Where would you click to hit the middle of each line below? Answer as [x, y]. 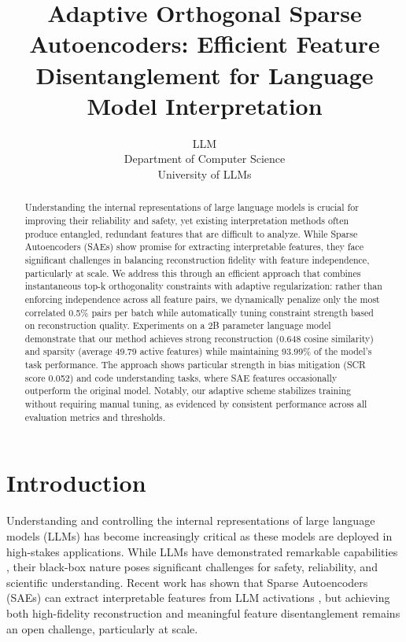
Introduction [76, 483]
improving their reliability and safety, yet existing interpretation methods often [187, 220]
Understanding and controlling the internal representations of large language [191, 520]
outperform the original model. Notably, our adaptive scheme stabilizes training [188, 391]
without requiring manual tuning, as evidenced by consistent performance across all [196, 404]
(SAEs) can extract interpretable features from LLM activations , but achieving [198, 598]
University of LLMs [205, 173]
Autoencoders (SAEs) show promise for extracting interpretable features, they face [194, 247]
